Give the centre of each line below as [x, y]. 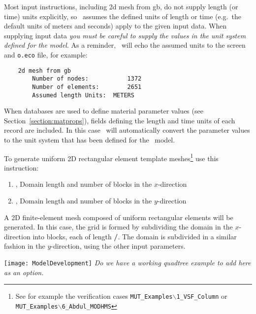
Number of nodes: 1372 [87, 79]
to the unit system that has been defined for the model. [90, 140]
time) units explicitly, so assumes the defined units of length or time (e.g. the [123, 16]
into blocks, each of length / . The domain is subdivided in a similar [135, 236]
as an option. [24, 272]
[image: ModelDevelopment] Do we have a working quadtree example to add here [128, 263]
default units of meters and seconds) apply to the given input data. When [115, 26]
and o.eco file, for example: [46, 54]
